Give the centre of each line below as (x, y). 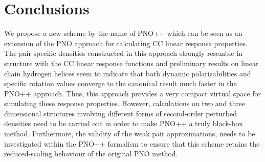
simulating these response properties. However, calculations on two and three (125, 103)
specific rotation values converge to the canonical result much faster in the (120, 83)
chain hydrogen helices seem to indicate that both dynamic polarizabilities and (128, 73)
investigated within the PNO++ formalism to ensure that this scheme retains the (132, 143)
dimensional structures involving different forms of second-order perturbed (120, 113)
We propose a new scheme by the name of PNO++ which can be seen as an (123, 33)
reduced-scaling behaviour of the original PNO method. (91, 154)
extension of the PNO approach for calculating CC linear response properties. (126, 43)
